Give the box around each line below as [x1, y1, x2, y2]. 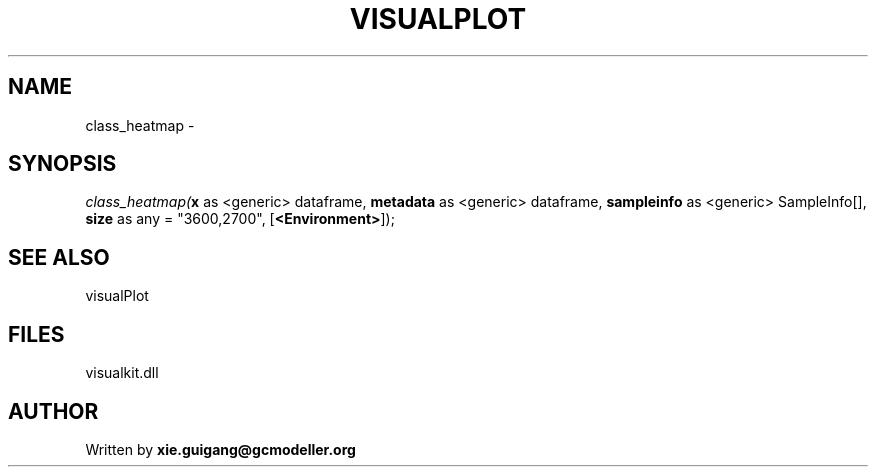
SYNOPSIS [8, 151, 117, 177]
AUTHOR [8, 398, 99, 424]
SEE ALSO [8, 244, 110, 270]
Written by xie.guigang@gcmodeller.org [85, 440, 356, 458]
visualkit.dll [85, 364, 159, 382]
